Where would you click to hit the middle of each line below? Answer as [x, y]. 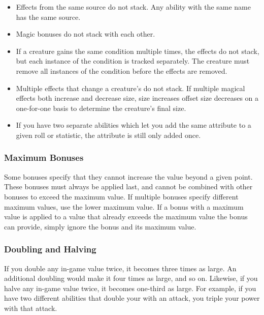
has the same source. [48, 17]
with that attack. [31, 308]
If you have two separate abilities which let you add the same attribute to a [134, 125]
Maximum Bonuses [44, 157]
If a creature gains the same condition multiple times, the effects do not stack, [138, 51]
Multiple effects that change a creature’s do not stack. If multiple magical [130, 88]
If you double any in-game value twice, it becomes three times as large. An [120, 268]
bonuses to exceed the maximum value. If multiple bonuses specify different [121, 196]
